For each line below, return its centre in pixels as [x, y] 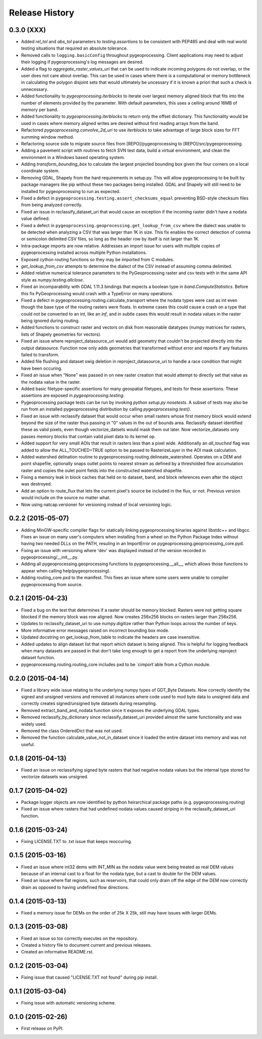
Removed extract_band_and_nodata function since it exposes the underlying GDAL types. [111, 710]
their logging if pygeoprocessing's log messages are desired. [82, 62]
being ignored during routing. [50, 321]
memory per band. [40, 109]
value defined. [35, 218]
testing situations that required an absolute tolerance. [74, 48]
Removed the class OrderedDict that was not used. [72, 731]
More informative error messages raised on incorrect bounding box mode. [95, 630]
